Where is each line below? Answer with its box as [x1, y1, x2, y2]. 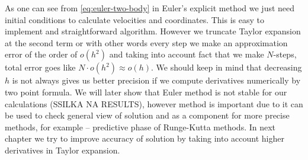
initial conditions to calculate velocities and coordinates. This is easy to [5, 13, 264, 25]
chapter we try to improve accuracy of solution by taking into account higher [5, 132, 284, 145]
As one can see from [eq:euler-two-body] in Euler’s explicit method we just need [5, 2, 295, 14]
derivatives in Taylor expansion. [5, 143, 120, 156]
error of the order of [5, 48, 78, 60]
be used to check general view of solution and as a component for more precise [5, 109, 290, 121]
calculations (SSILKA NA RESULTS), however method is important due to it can [5, 97, 303, 110]
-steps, [273, 48, 297, 60]
